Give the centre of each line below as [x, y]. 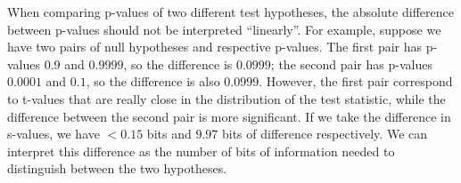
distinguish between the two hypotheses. [117, 168]
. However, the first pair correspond [356, 81]
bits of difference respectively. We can [325, 134]
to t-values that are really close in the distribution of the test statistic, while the [226, 98]
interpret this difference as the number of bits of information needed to [201, 151]
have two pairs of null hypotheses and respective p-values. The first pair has [215, 47]
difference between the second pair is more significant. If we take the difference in [229, 116]
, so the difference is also [153, 81]
